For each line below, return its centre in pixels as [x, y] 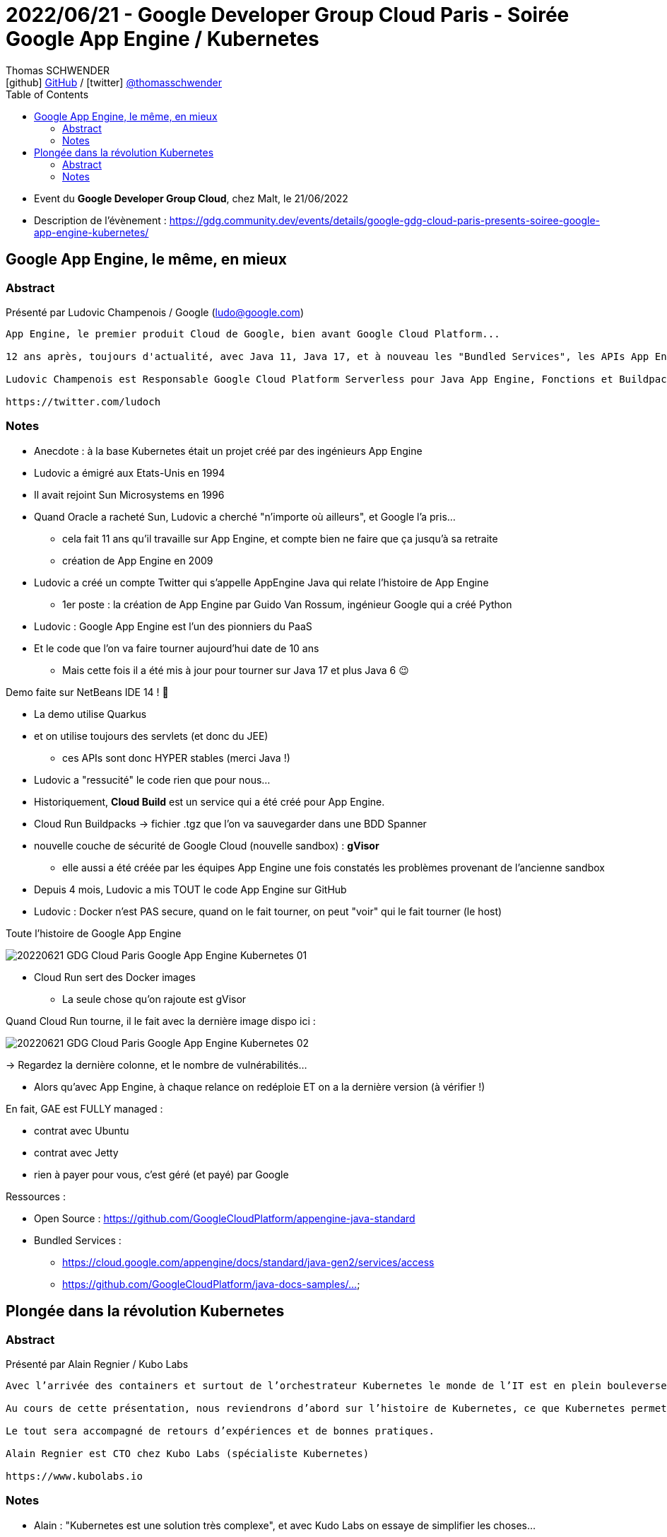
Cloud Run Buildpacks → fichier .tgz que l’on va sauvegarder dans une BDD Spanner [230, 823]
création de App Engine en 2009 [138, 560]
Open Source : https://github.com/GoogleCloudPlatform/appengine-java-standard [225, 1218]
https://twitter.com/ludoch [83, 401]
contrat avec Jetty [76, 1152]
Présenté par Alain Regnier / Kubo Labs [97, 1364]
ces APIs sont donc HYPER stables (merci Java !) [176, 758]
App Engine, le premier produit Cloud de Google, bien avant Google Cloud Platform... [253, 333]
